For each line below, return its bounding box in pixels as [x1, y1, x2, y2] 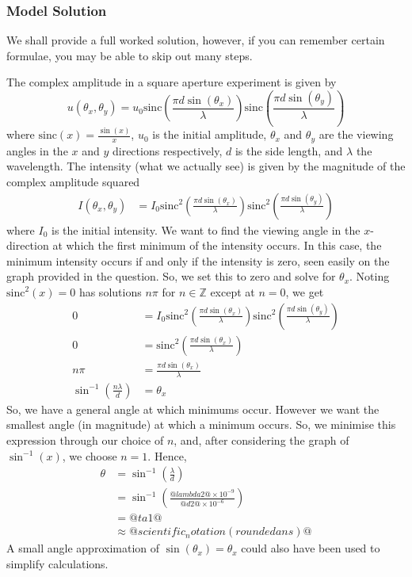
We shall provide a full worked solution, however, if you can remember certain [6, 32, 385, 48]
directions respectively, [112, 142, 223, 159]
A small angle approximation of [6, 540, 160, 556]
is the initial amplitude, [152, 126, 267, 143]
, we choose [62, 447, 117, 464]
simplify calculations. [6, 555, 109, 571]
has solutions [78, 283, 142, 300]
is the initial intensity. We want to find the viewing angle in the [51, 221, 360, 238]
